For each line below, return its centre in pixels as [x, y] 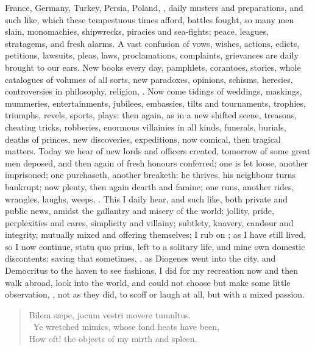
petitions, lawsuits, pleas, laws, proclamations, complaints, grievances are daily [152, 55]
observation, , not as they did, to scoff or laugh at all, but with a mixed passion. [155, 294]
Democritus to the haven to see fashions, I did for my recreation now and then [151, 270]
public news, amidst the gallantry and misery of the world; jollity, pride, [140, 211]
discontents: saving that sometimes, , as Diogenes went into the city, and [140, 258]
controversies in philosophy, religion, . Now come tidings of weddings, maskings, [154, 91]
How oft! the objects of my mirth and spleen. [113, 339]
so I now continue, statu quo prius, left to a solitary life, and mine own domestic [155, 246]
